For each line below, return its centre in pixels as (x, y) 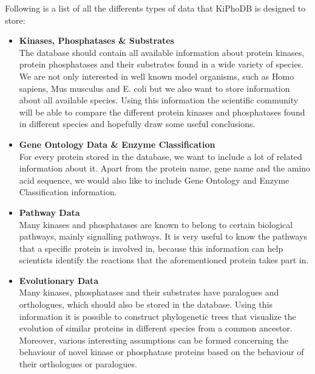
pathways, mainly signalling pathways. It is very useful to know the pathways (163, 236)
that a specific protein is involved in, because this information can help (151, 248)
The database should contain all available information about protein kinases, (162, 52)
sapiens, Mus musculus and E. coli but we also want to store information (154, 88)
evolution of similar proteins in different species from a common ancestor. (156, 328)
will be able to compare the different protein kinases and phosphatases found (162, 112)
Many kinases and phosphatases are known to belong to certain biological (156, 224)
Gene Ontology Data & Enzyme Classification (117, 144)
